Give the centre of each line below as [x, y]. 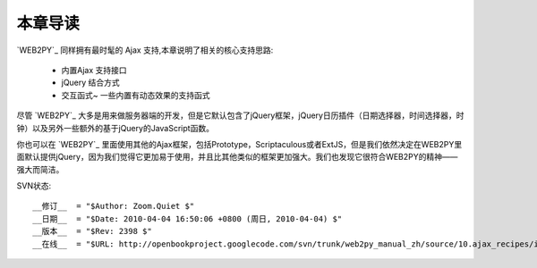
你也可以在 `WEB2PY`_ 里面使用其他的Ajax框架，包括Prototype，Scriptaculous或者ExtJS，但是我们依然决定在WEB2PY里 [239, 144]
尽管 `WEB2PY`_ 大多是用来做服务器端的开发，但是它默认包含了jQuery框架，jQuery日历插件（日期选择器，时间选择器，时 [240, 115]
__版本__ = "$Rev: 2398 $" [92, 231]
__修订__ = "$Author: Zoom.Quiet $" [114, 206]
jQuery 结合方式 [90, 83]
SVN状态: [34, 186]
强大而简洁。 [40, 169]
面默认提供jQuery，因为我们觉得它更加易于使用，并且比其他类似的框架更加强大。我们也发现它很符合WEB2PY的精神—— [237, 157]
